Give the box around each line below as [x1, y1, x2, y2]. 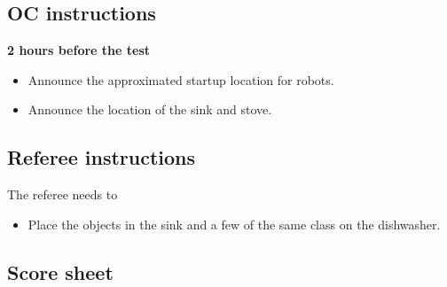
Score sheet [7, 258, 114, 285]
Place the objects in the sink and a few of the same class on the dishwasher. [27, 214, 441, 233]
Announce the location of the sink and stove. [27, 100, 272, 119]
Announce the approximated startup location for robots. [27, 70, 334, 89]
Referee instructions [7, 143, 196, 171]
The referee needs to [7, 185, 118, 204]
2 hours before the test [7, 41, 151, 59]
